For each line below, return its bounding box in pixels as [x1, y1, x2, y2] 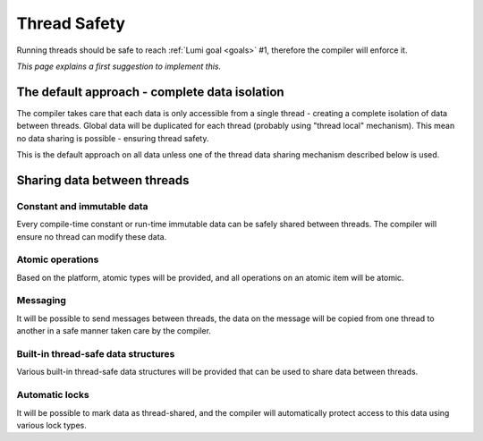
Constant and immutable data [16, 199, 148, 212]
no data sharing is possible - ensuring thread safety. [16, 132, 209, 143]
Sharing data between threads [16, 173, 190, 188]
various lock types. [16, 420, 87, 430]
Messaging [16, 294, 67, 307]
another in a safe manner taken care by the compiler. [16, 326, 212, 336]
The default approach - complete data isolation [16, 84, 285, 99]
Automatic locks [16, 389, 89, 402]
